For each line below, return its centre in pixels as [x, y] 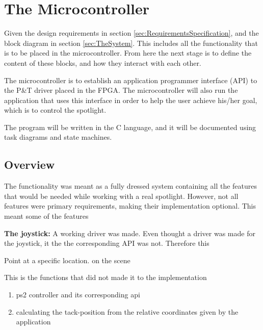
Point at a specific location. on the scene [67, 260]
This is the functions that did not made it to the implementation [106, 277]
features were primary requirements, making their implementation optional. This [130, 206]
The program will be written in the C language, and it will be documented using [130, 127]
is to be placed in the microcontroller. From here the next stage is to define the [128, 53]
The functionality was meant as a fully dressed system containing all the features [131, 186]
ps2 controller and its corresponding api [78, 295]
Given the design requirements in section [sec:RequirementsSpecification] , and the [131, 33]
